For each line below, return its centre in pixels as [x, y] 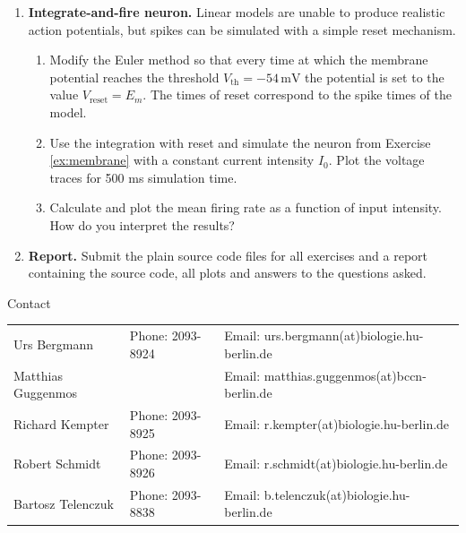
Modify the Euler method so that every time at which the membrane [239, 60]
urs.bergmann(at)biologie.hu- [344, 335]
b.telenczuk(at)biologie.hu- [337, 494]
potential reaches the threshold [134, 77]
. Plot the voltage [376, 160]
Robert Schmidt [57, 464]
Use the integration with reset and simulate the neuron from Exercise [240, 142]
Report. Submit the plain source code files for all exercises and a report [228, 255]
